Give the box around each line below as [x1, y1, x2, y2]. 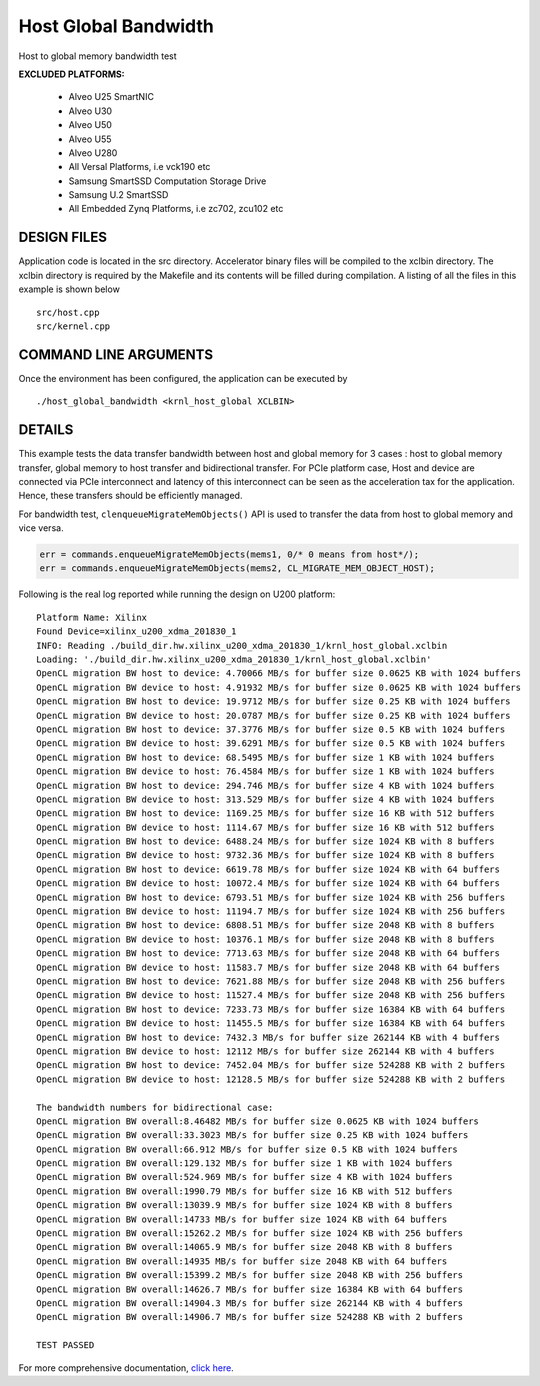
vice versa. [18, 522, 64, 534]
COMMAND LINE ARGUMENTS [18, 346, 214, 363]
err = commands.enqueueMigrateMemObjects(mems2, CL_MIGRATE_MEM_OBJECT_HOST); [39, 563, 435, 574]
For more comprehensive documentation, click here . [18, 1361, 234, 1374]
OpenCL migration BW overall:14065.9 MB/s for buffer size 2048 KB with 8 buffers [36, 1241, 453, 1253]
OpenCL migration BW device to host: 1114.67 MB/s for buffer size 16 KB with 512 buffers [36, 821, 495, 833]
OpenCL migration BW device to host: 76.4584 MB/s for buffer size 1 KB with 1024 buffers [36, 766, 495, 777]
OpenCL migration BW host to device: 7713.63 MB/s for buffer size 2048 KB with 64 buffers [36, 948, 500, 959]
